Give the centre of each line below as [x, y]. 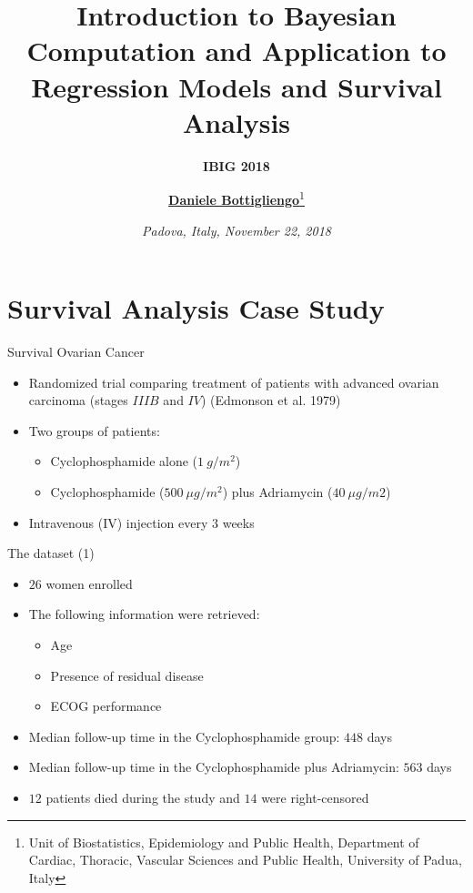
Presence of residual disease [127, 675]
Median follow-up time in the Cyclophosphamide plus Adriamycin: [214, 767]
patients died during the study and [143, 797]
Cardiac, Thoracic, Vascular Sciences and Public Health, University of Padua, [245, 860]
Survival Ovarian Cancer [76, 352]
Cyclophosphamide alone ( [124, 461]
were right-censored [315, 797]
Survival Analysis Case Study [196, 308]
